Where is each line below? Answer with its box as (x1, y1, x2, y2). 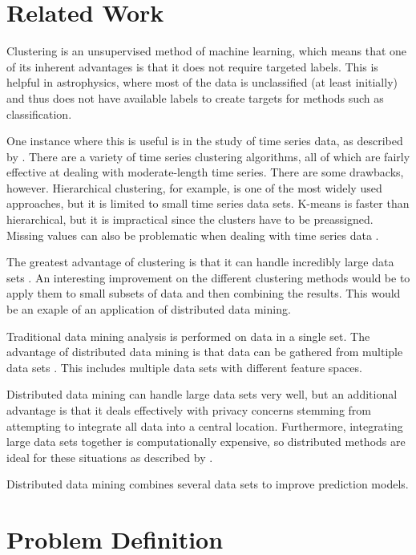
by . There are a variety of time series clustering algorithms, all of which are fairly (6, 148, 410, 164)
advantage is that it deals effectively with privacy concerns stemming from (6, 402, 371, 418)
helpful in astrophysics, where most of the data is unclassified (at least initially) (6, 74, 398, 91)
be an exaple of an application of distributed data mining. (6, 301, 291, 318)
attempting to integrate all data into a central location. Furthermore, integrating (6, 417, 403, 434)
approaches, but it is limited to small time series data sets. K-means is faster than (6, 195, 410, 212)
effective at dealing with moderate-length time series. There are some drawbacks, (6, 164, 404, 180)
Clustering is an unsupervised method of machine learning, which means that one (6, 43, 407, 59)
